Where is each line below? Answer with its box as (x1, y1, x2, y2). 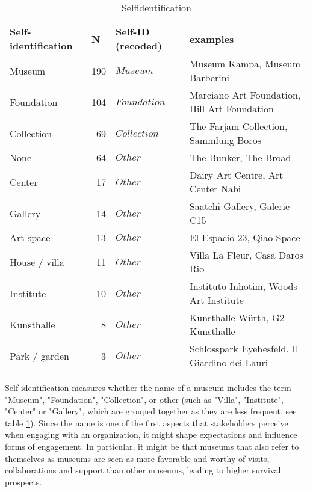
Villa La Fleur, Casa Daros (189, 248, 303, 262)
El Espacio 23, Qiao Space (189, 230, 300, 244)
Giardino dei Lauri (189, 355, 268, 369)
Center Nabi (189, 182, 241, 195)
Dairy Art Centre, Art (189, 168, 284, 182)
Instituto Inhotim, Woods (189, 279, 297, 293)
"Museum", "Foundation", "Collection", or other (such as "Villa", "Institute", (5, 393, 284, 405)
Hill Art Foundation (189, 102, 274, 115)
